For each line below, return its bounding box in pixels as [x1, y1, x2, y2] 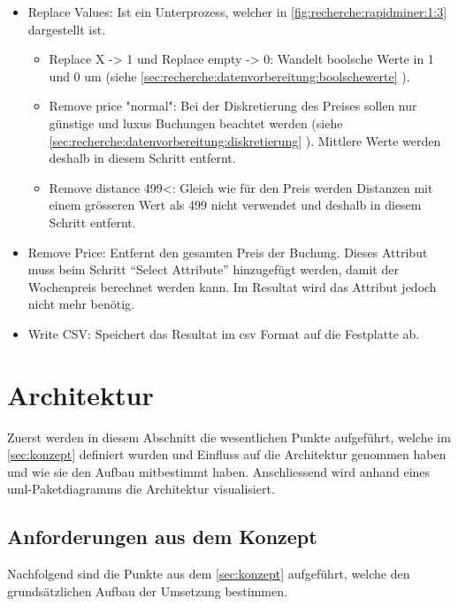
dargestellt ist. [27, 19, 106, 38]
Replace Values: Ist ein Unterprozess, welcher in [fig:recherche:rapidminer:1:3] [27, 3, 447, 20]
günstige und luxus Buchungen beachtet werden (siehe [49, 113, 343, 132]
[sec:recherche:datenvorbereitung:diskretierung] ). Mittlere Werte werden [49, 131, 441, 150]
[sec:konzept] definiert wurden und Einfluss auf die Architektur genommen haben [7, 445, 447, 464]
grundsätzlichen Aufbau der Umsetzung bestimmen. [7, 581, 287, 600]
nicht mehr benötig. [27, 295, 135, 313]
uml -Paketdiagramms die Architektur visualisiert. [7, 479, 275, 498]
